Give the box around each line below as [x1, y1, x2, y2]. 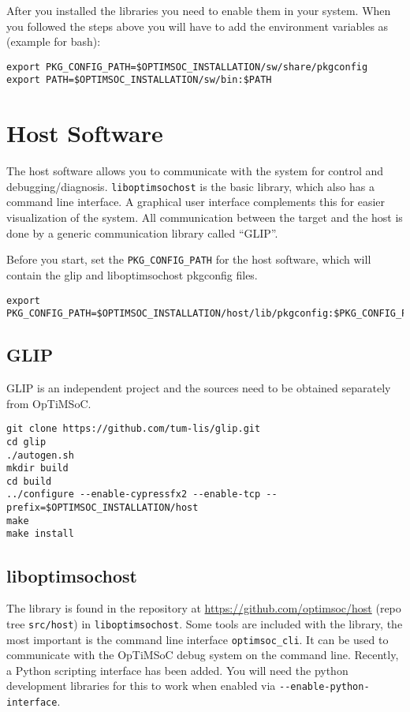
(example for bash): [6, 33, 101, 50]
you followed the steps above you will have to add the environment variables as [6, 17, 389, 34]
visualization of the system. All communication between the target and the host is [6, 209, 403, 226]
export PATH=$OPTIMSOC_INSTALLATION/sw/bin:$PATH [6, 74, 272, 86]
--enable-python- [279, 681, 370, 693]
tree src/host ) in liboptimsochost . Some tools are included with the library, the [6, 615, 403, 631]
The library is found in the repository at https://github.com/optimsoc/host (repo [6, 600, 401, 616]
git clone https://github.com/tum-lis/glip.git [6, 423, 261, 435]
